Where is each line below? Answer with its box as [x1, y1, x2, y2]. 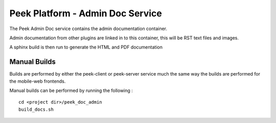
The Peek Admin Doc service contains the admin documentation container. [9, 26, 168, 32]
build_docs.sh [18, 106, 54, 112]
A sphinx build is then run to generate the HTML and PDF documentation [9, 44, 163, 51]
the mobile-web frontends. [9, 78, 66, 84]
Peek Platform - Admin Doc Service [9, 8, 162, 19]
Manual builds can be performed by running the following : [9, 87, 133, 94]
